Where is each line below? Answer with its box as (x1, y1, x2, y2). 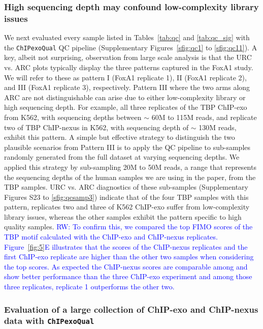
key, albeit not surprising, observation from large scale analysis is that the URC (4, 52, 252, 63)
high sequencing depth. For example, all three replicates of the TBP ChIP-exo (4, 102, 247, 112)
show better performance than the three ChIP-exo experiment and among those (4, 271, 252, 282)
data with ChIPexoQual (4, 314, 94, 327)
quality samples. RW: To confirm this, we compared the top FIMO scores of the (4, 221, 253, 232)
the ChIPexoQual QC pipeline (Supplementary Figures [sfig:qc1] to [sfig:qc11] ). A (4, 42, 257, 52)
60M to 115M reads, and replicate (151, 111, 257, 122)
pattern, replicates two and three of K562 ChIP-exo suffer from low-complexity (4, 201, 250, 212)
